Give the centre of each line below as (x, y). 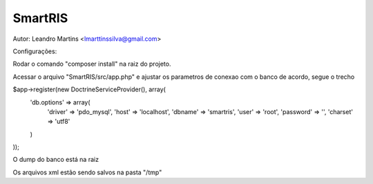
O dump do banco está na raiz (56, 160)
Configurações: (35, 51)
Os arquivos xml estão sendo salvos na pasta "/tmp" (87, 172)
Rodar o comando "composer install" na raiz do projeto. (92, 64)
